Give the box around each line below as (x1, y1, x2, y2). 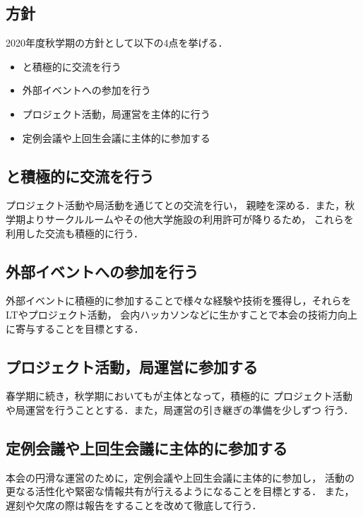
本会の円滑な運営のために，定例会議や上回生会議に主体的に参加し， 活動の (6, 470, 355, 485)
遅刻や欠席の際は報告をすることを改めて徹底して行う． (6, 497, 262, 512)
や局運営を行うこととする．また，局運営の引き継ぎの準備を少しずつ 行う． (6, 402, 354, 417)
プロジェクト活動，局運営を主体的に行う (22, 106, 210, 121)
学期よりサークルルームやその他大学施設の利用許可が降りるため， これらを (6, 211, 354, 226)
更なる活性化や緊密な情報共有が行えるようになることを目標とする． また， (6, 484, 355, 499)
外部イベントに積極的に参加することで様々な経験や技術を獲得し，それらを (6, 293, 352, 308)
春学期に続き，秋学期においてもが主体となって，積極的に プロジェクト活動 (6, 388, 353, 403)
